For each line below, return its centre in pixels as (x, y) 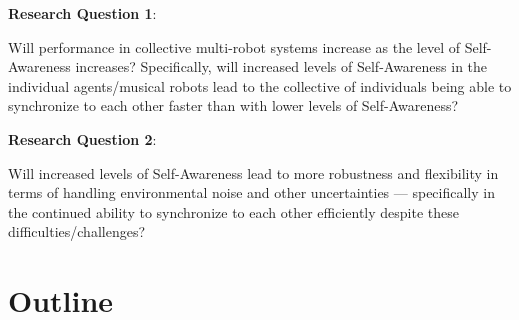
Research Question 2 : (82, 138)
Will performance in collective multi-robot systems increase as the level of (234, 46)
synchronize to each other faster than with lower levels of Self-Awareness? (233, 105)
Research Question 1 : (82, 13)
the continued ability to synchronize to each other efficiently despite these (233, 211)
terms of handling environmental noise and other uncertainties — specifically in (251, 192)
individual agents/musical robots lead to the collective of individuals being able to (260, 85)
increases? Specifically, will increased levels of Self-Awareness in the (281, 66)
